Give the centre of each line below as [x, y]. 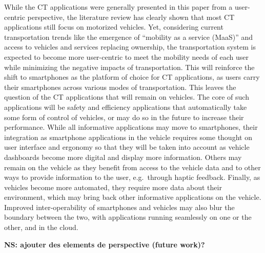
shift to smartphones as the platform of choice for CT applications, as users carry [132, 77]
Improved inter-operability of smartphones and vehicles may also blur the [119, 207]
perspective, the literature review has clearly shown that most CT [131, 17]
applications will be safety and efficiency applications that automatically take [126, 107]
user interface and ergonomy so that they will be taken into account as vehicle [127, 147]
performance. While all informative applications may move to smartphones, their [131, 127]
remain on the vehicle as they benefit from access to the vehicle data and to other [132, 167]
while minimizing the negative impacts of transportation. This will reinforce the [129, 67]
